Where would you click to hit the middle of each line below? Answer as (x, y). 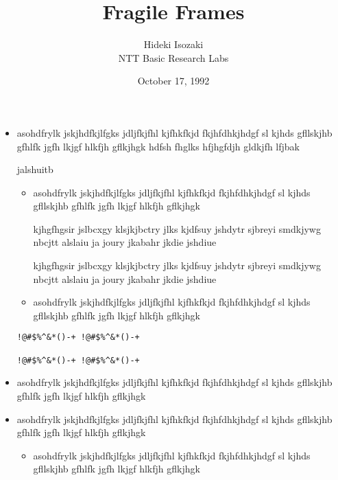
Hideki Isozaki (173, 44)
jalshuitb (35, 169)
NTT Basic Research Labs (173, 57)
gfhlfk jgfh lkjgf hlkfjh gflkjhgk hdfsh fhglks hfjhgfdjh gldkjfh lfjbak (158, 146)
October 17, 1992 (173, 81)
